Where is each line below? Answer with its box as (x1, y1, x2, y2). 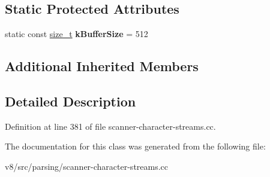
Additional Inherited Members (5, 57, 199, 75)
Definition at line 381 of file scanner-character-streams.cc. (5, 120, 216, 132)
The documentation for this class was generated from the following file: (5, 140, 266, 152)
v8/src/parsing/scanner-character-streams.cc (5, 160, 169, 172)
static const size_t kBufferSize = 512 (5, 28, 148, 40)
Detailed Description (5, 91, 136, 110)
